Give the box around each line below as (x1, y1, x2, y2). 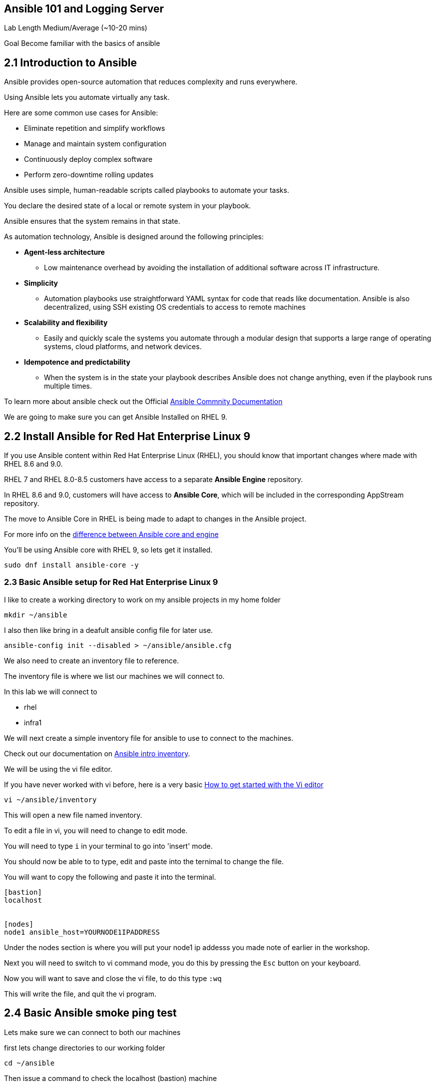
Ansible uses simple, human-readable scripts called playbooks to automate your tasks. (4, 186, 289, 195)
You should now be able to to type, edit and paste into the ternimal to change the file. (4, 857, 284, 866)
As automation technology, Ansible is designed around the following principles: (4, 232, 264, 241)
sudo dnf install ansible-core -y (4, 561, 139, 569)
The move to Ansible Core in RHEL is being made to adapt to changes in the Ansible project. (4, 515, 307, 524)
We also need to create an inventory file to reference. (4, 656, 179, 665)
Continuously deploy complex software (24, 155, 153, 164)
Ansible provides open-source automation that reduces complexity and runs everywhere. (4, 77, 298, 86)
